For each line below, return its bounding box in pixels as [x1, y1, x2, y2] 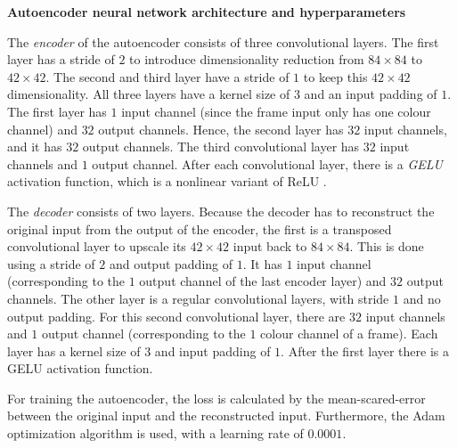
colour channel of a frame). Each [260, 324, 438, 343]
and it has [7, 137, 62, 156]
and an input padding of [304, 85, 437, 103]
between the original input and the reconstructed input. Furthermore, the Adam [7, 406, 445, 425]
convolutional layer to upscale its [7, 237, 186, 256]
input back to [233, 237, 307, 256]
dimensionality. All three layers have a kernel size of [7, 85, 290, 103]
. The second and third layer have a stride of [45, 67, 290, 86]
